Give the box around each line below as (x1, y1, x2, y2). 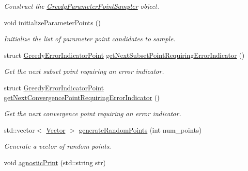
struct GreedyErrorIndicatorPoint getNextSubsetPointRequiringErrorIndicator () (4, 50, 245, 60)
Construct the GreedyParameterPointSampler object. (4, 1, 159, 11)
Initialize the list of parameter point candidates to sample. (4, 34, 175, 44)
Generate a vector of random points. (4, 141, 111, 151)
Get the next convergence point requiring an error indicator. (4, 108, 181, 119)
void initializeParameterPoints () (4, 17, 101, 27)
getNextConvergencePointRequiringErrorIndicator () (4, 92, 160, 102)
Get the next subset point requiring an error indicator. (4, 66, 164, 76)
